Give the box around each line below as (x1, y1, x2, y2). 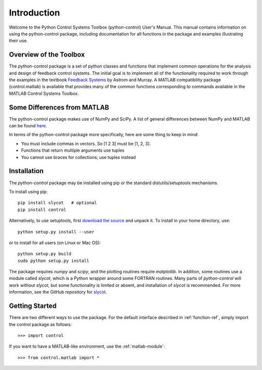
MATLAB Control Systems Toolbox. (9, 90, 79, 96)
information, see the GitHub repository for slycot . (9, 289, 107, 295)
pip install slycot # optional (17, 200, 97, 206)
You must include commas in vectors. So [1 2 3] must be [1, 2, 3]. (21, 141, 151, 146)
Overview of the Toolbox (9, 51, 85, 59)
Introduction (9, 7, 60, 18)
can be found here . (9, 123, 47, 129)
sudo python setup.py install (17, 258, 90, 264)
